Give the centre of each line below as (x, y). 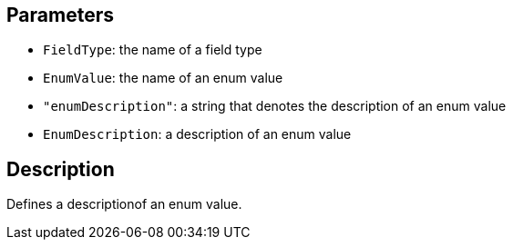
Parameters (60, 15)
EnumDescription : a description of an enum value (197, 134)
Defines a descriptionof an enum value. (124, 204)
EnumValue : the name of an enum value (163, 78)
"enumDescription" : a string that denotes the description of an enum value (275, 106)
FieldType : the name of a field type (153, 50)
